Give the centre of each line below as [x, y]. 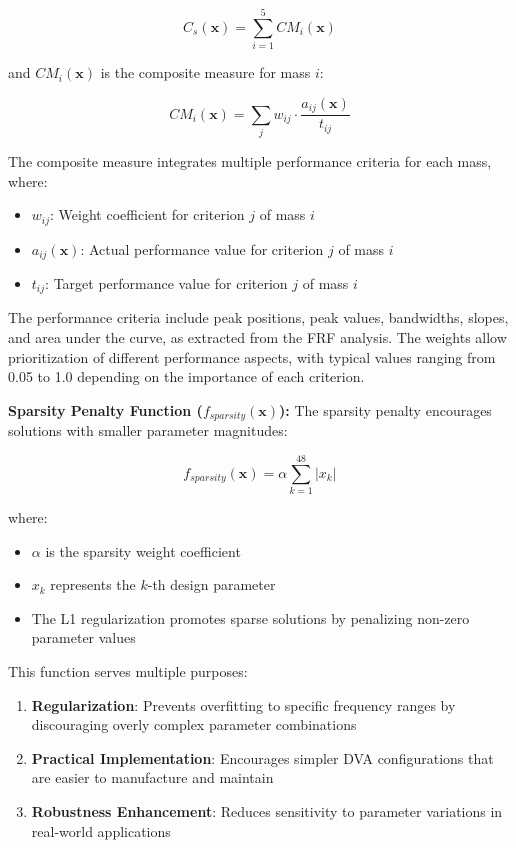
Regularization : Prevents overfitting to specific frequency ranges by [243, 704]
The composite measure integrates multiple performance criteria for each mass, [250, 160]
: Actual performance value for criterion [202, 248]
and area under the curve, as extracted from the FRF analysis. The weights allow [257, 337]
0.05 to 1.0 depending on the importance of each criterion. [186, 376]
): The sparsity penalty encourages [385, 409]
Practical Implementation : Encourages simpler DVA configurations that [262, 757]
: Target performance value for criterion [166, 283]
